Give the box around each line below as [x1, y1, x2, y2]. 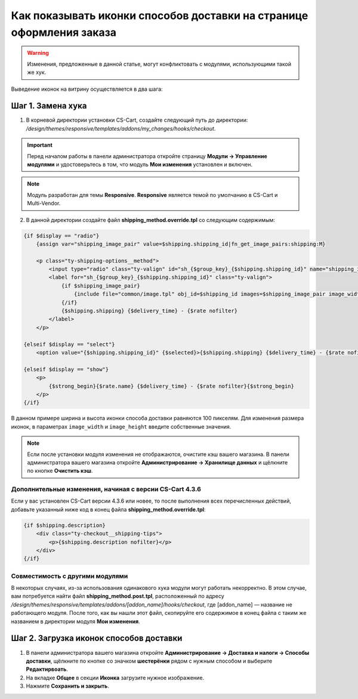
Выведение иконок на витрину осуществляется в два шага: [11, 85, 163, 93]
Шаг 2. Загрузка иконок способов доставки [11, 633, 183, 643]
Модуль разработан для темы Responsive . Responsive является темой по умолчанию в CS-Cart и [27, 191, 278, 198]
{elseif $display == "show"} [23, 366, 109, 372]
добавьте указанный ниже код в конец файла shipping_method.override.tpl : [11, 506, 206, 513]
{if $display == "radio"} [23, 232, 100, 239]
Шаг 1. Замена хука [11, 101, 87, 111]
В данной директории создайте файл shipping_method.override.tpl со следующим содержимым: [26, 216, 276, 223]
